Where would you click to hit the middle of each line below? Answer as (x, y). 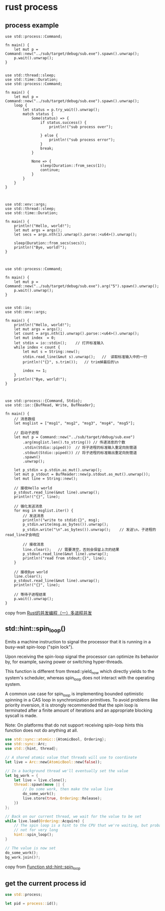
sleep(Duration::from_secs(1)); (73, 166)
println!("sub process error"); (82, 140)
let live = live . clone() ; (41, 780)
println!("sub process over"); (81, 127)
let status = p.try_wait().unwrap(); (61, 110)
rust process (31, 7)
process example (32, 25)
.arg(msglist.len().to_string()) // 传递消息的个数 (74, 442)
